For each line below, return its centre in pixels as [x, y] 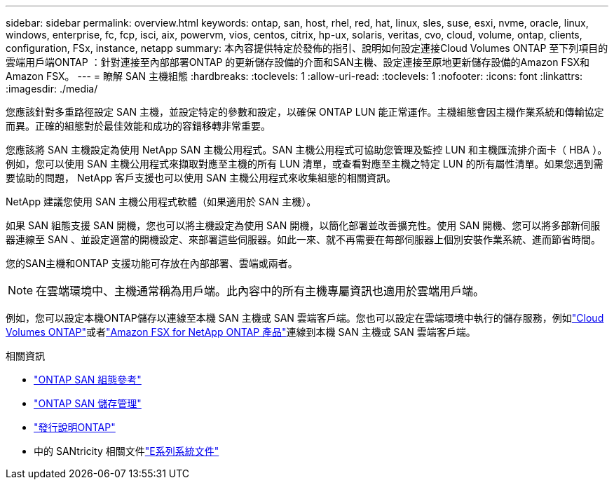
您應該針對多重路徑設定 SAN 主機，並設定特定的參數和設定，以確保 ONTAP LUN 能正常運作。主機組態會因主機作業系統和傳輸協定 [305, 112]
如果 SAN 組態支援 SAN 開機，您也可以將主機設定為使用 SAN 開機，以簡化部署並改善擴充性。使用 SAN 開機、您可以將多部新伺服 [303, 225]
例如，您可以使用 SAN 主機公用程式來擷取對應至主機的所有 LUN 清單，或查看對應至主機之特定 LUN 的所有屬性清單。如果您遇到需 [305, 164]
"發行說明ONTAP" [75, 427]
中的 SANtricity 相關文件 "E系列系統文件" [127, 451]
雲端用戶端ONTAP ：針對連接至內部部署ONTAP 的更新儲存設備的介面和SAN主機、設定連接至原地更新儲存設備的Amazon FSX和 [298, 62]
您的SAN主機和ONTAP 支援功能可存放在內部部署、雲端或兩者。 [152, 263]
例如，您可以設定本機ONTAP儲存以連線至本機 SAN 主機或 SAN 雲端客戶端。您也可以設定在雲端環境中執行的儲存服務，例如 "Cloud [305, 318]
